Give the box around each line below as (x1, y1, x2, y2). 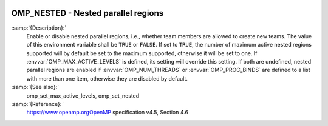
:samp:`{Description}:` (11, 24, 67, 31)
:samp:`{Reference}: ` (11, 101, 65, 108)
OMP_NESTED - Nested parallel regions (11, 8, 164, 18)
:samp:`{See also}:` (11, 84, 60, 91)
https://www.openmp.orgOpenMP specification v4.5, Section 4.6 (26, 109, 188, 116)
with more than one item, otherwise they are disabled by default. (26, 75, 188, 82)
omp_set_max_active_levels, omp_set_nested (26, 91, 140, 99)
